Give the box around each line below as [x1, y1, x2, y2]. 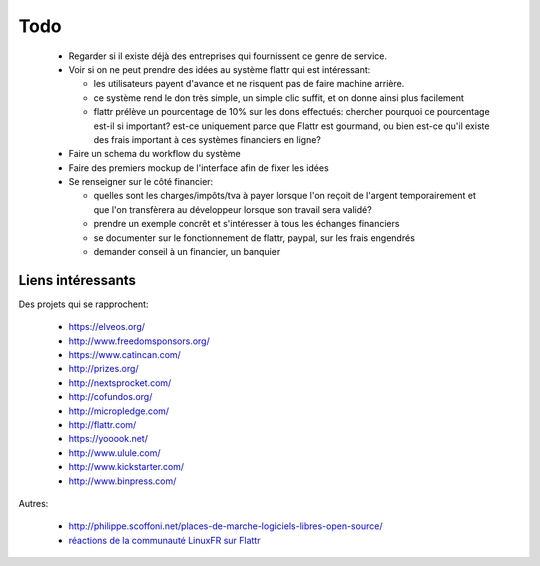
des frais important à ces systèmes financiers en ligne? [93, 133, 322, 145]
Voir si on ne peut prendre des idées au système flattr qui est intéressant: [68, 63, 371, 75]
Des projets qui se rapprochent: [18, 298, 149, 310]
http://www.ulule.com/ [68, 446, 161, 459]
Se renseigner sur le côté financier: [68, 176, 214, 188]
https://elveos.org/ [68, 321, 145, 333]
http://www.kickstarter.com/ [68, 461, 185, 473]
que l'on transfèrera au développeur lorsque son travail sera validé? [93, 203, 372, 215]
